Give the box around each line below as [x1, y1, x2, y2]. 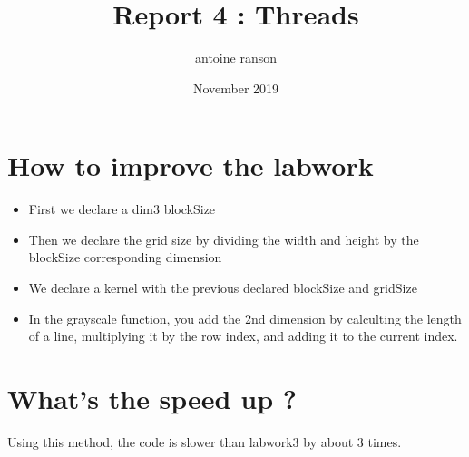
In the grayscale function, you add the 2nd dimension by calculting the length [28, 308, 462, 327]
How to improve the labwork [7, 147, 374, 184]
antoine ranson [195, 48, 277, 67]
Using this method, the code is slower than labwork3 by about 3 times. [7, 432, 402, 451]
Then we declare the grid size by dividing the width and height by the [28, 229, 419, 248]
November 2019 [192, 78, 279, 97]
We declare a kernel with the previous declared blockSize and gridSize [28, 278, 417, 297]
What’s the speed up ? [7, 380, 297, 416]
